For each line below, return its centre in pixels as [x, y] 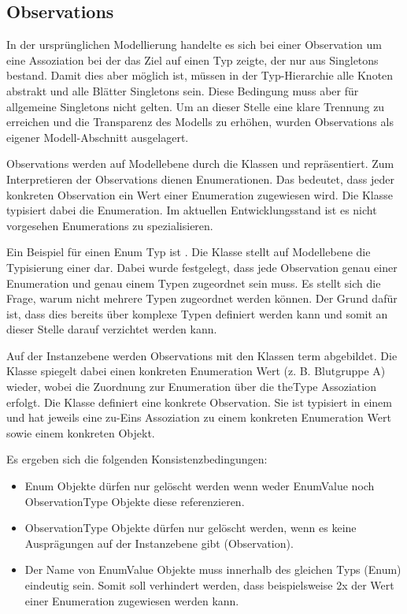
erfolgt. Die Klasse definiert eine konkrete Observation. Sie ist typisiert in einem [199, 402]
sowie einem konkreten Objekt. [81, 432]
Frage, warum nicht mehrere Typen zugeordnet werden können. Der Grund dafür [202, 298]
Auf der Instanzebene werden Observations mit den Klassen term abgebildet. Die [202, 355]
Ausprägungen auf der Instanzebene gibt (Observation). [159, 543]
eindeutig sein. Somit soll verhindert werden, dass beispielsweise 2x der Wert [209, 585]
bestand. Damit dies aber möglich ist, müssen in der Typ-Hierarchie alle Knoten [200, 75]
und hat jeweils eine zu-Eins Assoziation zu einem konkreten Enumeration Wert [199, 417]
